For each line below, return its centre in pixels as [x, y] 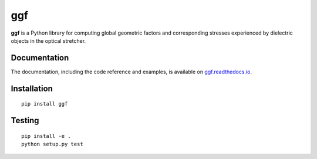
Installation [32, 88]
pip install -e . [46, 136]
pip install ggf [45, 104]
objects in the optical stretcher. [48, 40]
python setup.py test [52, 144]
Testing [25, 121]
